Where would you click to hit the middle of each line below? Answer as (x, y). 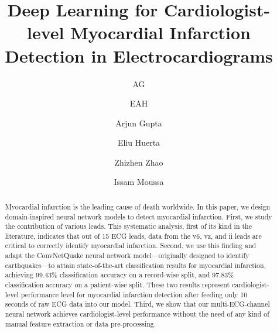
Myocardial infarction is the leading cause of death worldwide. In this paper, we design (138, 206)
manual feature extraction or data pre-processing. (81, 323)
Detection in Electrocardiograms (139, 55)
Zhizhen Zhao (139, 162)
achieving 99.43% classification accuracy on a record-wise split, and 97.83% (119, 275)
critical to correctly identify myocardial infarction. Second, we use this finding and (131, 246)
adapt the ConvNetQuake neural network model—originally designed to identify (127, 255)
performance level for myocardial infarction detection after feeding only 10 (134, 294)
